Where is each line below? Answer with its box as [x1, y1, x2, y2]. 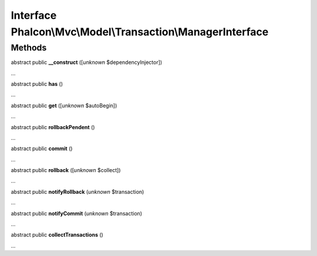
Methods [11, 42, 47, 53]
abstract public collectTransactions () [11, 231, 104, 238]
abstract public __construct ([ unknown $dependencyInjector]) [11, 59, 163, 66]
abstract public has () [11, 80, 63, 87]
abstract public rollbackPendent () [11, 123, 95, 130]
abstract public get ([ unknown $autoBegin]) [11, 102, 117, 109]
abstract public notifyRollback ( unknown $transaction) [11, 188, 144, 195]
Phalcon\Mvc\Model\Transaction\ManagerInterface [11, 25, 269, 38]
